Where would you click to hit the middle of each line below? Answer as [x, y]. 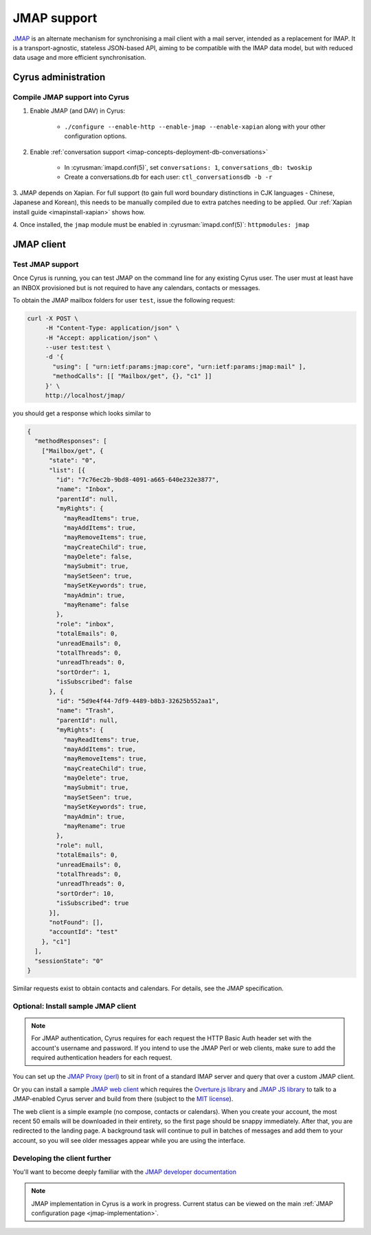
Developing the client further [62, 1158]
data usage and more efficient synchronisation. [80, 58]
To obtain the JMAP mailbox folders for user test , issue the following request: [124, 300]
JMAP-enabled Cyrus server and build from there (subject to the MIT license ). [123, 1099]
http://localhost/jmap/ [85, 396]
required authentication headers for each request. [102, 1058]
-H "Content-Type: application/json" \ [112, 328]
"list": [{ [67, 470]
